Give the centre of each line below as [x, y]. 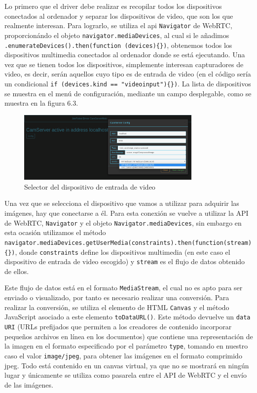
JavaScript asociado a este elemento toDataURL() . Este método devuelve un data [128, 317]
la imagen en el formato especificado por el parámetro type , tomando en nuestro [126, 346]
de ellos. [17, 271]
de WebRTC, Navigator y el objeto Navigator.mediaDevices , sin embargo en [123, 222]
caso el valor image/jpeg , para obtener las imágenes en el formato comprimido [123, 355]
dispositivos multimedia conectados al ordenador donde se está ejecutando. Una [125, 55]
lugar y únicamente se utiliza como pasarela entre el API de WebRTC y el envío [126, 375]
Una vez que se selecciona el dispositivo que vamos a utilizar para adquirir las [122, 203]
